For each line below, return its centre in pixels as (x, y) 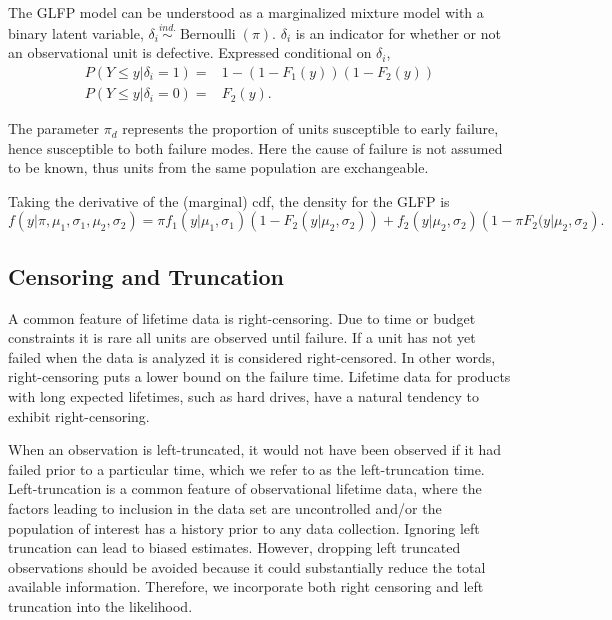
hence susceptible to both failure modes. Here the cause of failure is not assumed (255, 147)
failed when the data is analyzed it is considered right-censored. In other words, (252, 356)
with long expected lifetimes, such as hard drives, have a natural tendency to (243, 396)
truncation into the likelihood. (100, 605)
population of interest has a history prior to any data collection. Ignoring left (244, 527)
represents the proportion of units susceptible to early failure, (310, 128)
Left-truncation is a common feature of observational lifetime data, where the (245, 488)
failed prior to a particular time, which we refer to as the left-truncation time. (246, 468)
